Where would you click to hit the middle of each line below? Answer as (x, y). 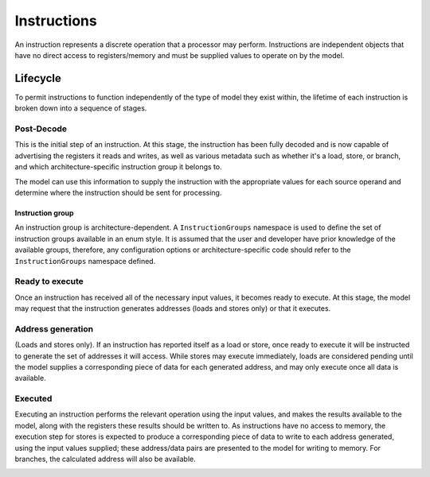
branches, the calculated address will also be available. (106, 459)
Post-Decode (41, 129)
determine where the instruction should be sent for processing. (118, 192)
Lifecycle (38, 78)
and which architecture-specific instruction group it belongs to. (118, 167)
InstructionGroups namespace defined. (85, 261)
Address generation (54, 328)
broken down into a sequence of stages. (81, 108)
